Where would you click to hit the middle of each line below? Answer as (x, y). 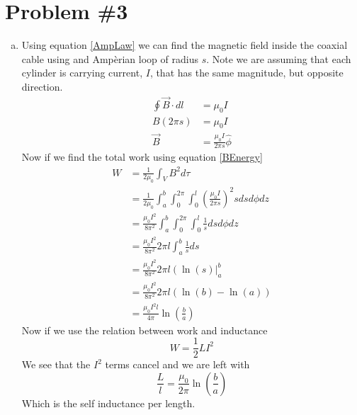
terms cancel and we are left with (177, 364)
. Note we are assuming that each (279, 58)
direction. (42, 86)
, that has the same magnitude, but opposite (246, 73)
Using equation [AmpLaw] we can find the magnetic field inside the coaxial (185, 45)
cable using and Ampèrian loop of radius (110, 58)
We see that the (56, 364)
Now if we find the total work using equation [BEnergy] (142, 157)
